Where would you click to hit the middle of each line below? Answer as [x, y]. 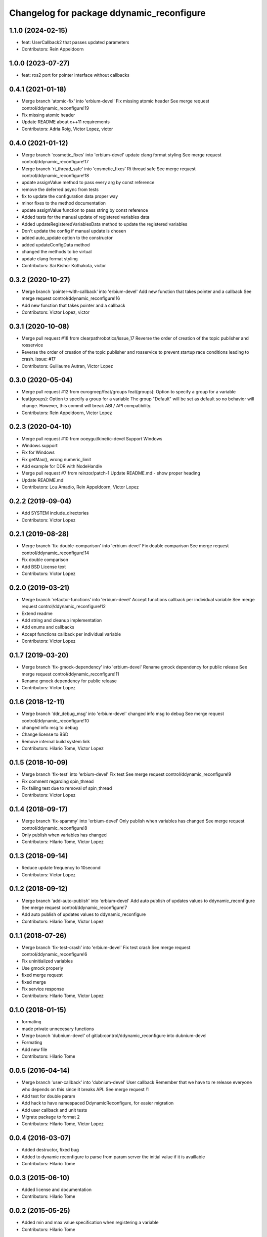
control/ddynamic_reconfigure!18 [55, 175]
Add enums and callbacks [48, 627]
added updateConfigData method [56, 244]
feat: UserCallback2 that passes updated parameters [75, 43]
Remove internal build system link [56, 741]
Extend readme [37, 613]
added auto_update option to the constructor [67, 238]
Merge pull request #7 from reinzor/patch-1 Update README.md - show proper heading [111, 473]
